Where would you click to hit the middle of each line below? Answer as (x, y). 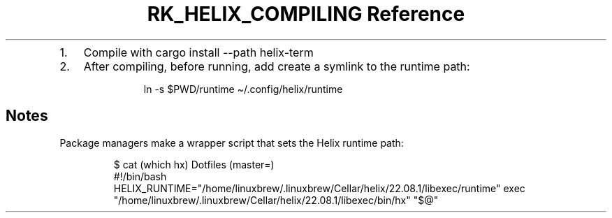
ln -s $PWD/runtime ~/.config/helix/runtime (243, 89)
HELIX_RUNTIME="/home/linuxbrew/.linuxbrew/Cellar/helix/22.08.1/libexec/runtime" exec (319, 188)
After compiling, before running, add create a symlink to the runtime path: (277, 66)
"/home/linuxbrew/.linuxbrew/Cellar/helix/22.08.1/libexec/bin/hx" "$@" (276, 200)
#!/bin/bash (140, 176)
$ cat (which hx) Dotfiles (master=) (194, 164)
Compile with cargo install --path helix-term (198, 52)
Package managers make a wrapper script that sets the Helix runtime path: (232, 143)
